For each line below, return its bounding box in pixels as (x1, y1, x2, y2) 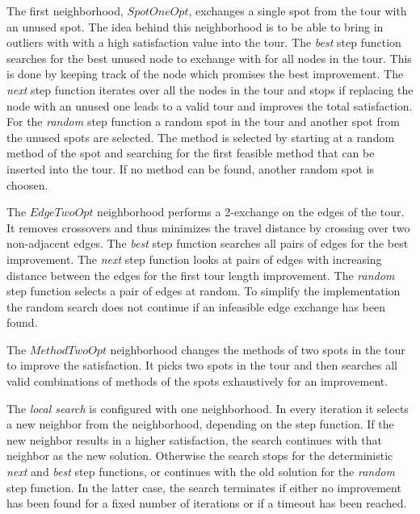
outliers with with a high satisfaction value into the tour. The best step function (6, 34, 401, 51)
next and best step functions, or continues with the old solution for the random (6, 463, 395, 480)
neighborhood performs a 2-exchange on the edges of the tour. (97, 203, 405, 220)
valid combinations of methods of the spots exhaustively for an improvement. (6, 373, 388, 390)
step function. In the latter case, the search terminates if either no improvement (6, 478, 401, 495)
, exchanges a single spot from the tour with (188, 2, 407, 19)
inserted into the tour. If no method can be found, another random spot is (6, 160, 375, 177)
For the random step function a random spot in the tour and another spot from (6, 113, 400, 130)
